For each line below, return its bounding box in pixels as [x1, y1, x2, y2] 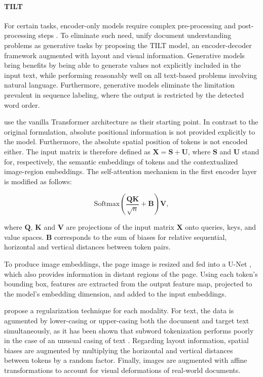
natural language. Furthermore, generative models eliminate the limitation [4, 79, 235, 90]
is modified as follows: [4, 176, 72, 186]
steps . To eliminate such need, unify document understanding [38, 30, 232, 40]
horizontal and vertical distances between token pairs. [4, 241, 171, 252]
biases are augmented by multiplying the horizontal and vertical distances [4, 345, 233, 355]
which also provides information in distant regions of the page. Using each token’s [4, 268, 258, 279]
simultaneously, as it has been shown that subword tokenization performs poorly [4, 325, 254, 336]
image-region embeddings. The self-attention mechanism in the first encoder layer [4, 166, 257, 177]
